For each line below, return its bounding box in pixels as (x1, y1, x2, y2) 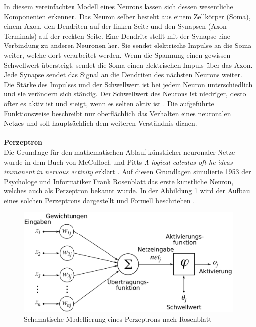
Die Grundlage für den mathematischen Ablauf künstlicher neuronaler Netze (4, 146, 235, 157)
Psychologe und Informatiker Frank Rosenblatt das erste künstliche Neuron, (4, 176, 234, 186)
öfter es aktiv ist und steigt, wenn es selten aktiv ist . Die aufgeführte (4, 98, 214, 108)
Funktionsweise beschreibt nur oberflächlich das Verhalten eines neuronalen (4, 108, 231, 118)
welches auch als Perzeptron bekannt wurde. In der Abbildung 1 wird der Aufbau (4, 186, 250, 196)
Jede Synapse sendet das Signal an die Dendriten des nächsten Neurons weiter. (4, 69, 242, 80)
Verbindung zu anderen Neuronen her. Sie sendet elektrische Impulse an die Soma (4, 40, 252, 50)
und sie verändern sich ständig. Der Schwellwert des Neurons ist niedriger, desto (4, 89, 246, 99)
